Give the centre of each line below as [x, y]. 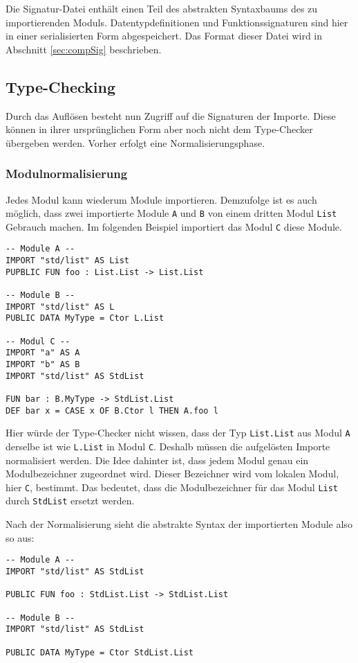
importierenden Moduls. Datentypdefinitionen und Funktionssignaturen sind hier [177, 22]
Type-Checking [61, 86]
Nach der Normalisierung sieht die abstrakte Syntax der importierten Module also [179, 524]
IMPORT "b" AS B [43, 365]
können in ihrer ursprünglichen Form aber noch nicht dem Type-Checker [159, 129]
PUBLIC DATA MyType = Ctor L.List [85, 318]
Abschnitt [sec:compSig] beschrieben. [84, 49]
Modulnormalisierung [67, 174]
